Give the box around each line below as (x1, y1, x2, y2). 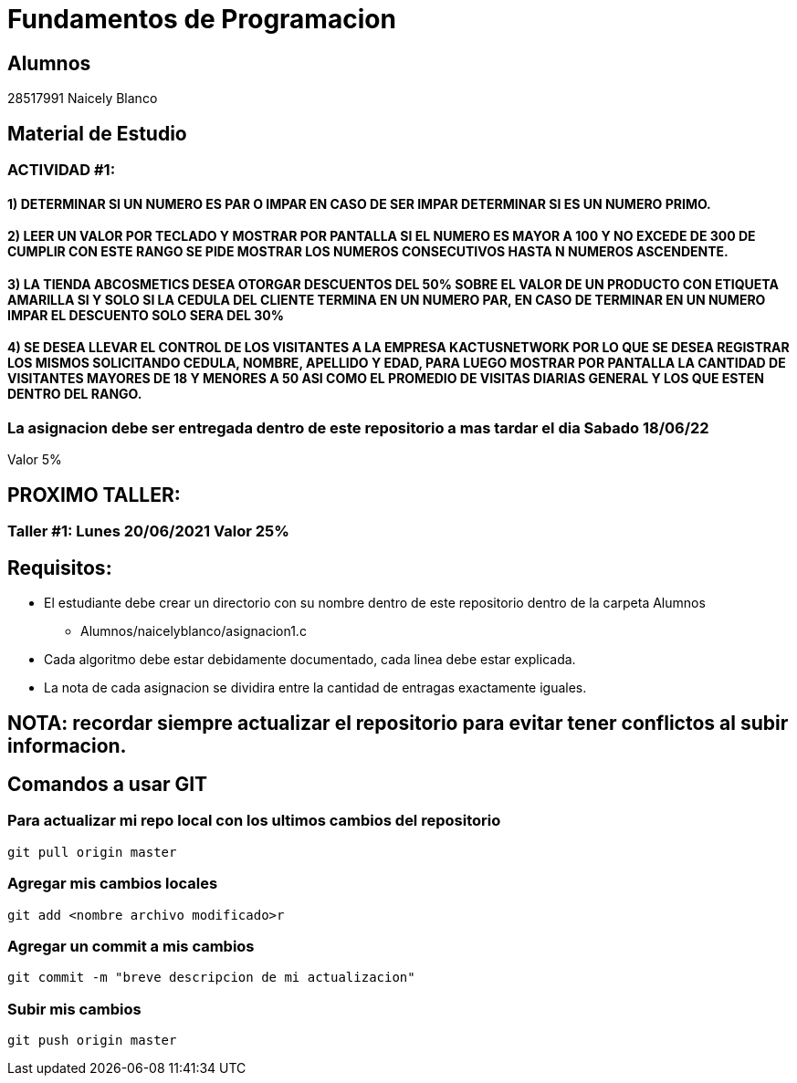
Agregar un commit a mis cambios (7, 936, 255, 955)
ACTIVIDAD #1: (7, 161, 116, 180)
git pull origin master (7, 844, 177, 859)
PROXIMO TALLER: (7, 483, 181, 506)
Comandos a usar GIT (7, 772, 208, 796)
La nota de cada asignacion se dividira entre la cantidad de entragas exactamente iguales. (44, 680, 587, 696)
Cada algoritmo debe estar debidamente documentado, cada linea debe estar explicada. (44, 651, 576, 668)
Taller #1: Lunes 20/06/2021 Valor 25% (7, 522, 289, 541)
